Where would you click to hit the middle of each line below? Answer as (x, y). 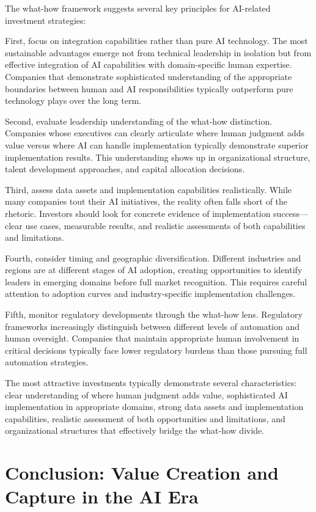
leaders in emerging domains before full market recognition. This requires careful (156, 281)
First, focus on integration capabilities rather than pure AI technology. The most (156, 41)
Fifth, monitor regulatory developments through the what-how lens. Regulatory (154, 314)
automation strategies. (47, 362)
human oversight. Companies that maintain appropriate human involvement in (152, 338)
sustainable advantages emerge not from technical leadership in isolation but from (158, 52)
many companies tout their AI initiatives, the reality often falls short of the (146, 201)
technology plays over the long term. (73, 101)
